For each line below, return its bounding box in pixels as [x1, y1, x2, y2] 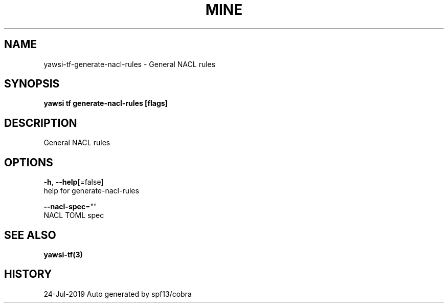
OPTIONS [4, 156, 53, 169]
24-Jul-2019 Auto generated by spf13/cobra [43, 289, 192, 298]
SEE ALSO [4, 228, 56, 242]
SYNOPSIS [4, 77, 60, 91]
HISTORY [4, 268, 52, 281]
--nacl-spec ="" [43, 202, 97, 211]
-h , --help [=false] [43, 178, 104, 187]
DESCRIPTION [4, 116, 77, 129]
